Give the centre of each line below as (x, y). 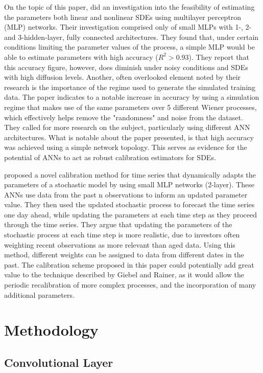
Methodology (51, 330)
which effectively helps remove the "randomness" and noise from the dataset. (124, 117)
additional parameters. (39, 294)
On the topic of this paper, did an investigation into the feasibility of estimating (129, 7)
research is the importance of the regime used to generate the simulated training (130, 87)
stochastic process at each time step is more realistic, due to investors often (122, 235)
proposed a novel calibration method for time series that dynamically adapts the (130, 174)
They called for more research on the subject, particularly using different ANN (127, 127)
